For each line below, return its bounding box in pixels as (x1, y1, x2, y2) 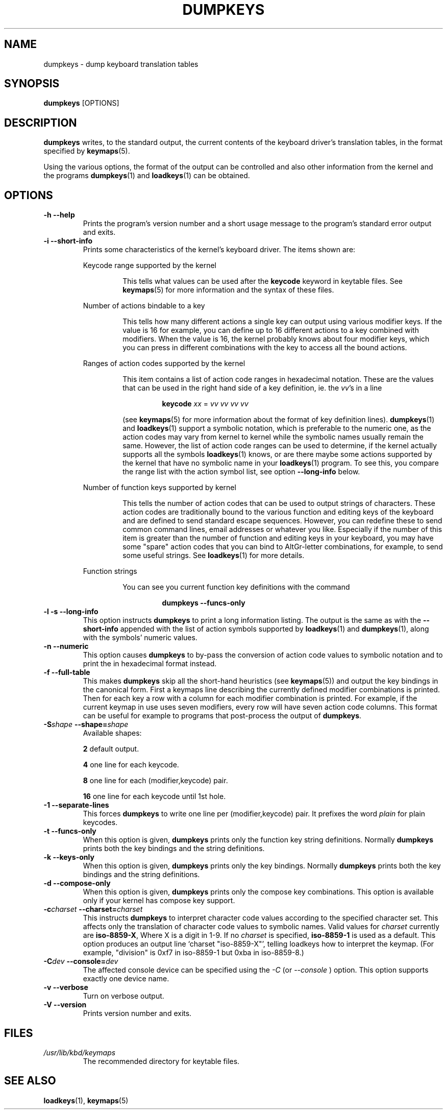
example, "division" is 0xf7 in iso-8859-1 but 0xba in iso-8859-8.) (83, 948, 304, 957)
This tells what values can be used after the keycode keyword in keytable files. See (122, 277, 403, 286)
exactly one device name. (83, 974, 169, 983)
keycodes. (83, 818, 118, 827)
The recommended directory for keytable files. (83, 1056, 240, 1066)
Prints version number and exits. (83, 1009, 192, 1018)
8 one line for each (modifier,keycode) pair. (83, 776, 228, 785)
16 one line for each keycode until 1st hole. (83, 792, 226, 801)
